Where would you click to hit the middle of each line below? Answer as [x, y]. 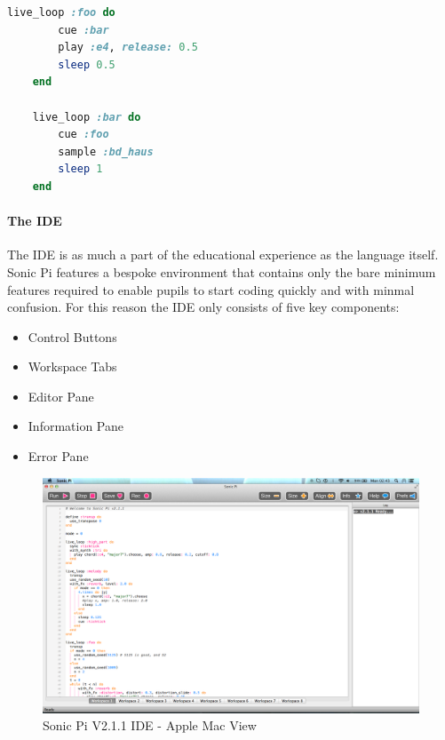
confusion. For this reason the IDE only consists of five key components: [203, 307]
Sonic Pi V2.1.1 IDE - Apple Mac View [150, 725]
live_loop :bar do [87, 117]
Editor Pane [61, 396]
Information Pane [75, 426]
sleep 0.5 [87, 64]
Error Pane [58, 456]
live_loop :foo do [61, 12]
